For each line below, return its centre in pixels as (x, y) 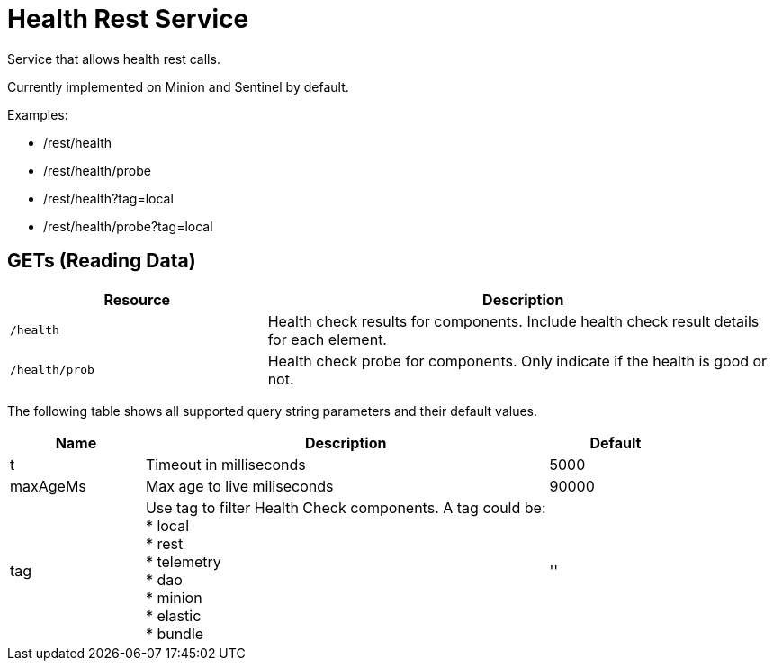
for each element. (327, 339)
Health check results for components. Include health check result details (513, 321)
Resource (137, 299)
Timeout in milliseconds (225, 464)
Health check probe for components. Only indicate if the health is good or (517, 361)
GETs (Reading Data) (102, 261)
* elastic (173, 615)
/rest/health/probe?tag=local (128, 226)
